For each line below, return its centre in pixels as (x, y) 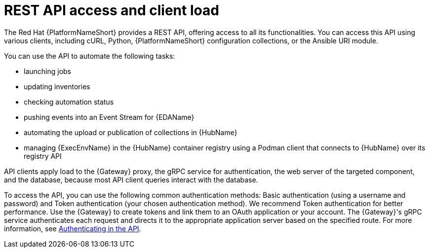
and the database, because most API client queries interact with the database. (131, 180)
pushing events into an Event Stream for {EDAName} (109, 117)
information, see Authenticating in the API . (73, 228)
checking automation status (69, 102)
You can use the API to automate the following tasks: (90, 56)
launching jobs (48, 71)
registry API (43, 156)
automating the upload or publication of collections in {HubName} (131, 132)
